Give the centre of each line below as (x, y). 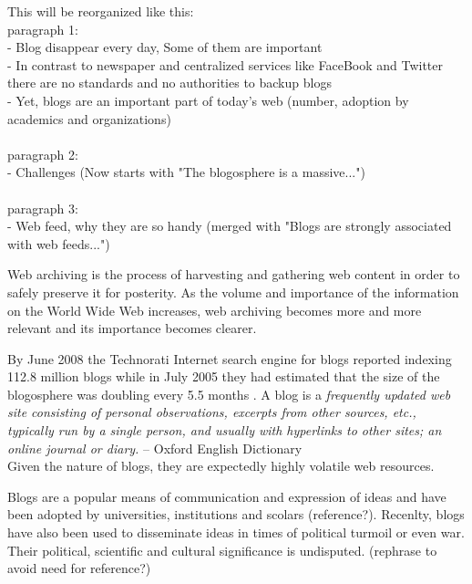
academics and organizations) (89, 118)
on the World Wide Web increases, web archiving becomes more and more (215, 310)
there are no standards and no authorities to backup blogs (169, 83)
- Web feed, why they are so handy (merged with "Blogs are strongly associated (230, 226)
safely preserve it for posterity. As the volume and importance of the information (233, 292)
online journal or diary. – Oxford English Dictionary (155, 448)
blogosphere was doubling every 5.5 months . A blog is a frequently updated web (229, 394)
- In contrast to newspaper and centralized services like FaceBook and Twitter (226, 64)
